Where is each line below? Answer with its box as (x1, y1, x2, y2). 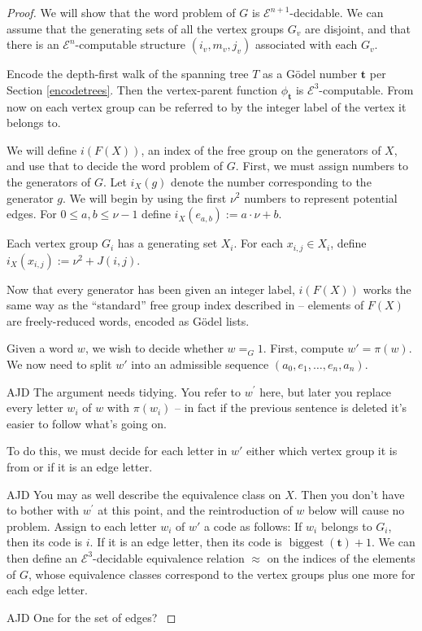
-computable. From (319, 81, 414, 98)
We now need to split (7, 355, 112, 372)
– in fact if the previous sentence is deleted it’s (175, 399, 407, 416)
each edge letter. (7, 581, 88, 598)
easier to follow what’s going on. (7, 414, 167, 432)
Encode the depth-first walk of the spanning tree (7, 65, 249, 82)
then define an (7, 549, 78, 566)
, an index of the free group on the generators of (141, 141, 381, 158)
